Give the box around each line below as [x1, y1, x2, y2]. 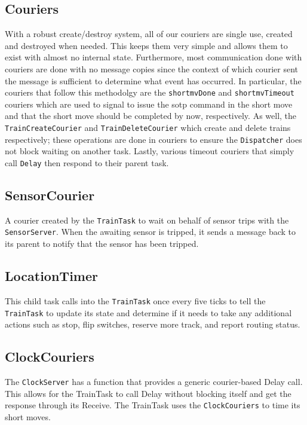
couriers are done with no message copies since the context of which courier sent [5, 62, 298, 75]
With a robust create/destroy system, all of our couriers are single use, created [5, 27, 293, 40]
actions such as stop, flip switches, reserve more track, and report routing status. [5, 318, 300, 331]
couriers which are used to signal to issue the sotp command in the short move [5, 97, 293, 110]
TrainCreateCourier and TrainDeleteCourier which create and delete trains [5, 121, 291, 134]
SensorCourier [5, 185, 95, 204]
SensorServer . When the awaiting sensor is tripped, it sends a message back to [5, 225, 296, 238]
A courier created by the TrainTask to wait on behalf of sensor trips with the [5, 213, 289, 226]
